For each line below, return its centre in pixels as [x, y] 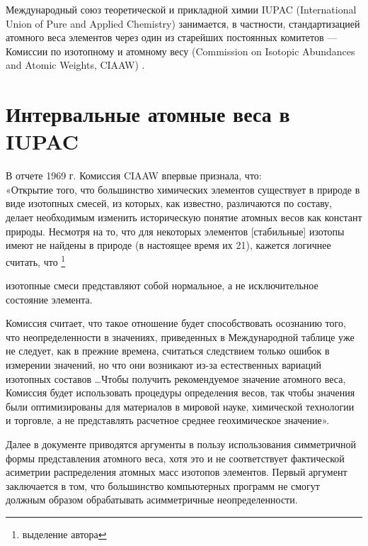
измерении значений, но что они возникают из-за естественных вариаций [164, 365]
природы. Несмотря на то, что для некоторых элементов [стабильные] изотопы [175, 231]
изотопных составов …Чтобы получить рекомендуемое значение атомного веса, [176, 378]
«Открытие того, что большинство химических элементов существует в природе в [183, 189]
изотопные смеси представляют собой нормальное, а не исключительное [162, 285]
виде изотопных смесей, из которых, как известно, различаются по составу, [169, 203]
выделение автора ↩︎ [64, 534]
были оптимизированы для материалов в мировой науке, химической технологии [180, 406]
